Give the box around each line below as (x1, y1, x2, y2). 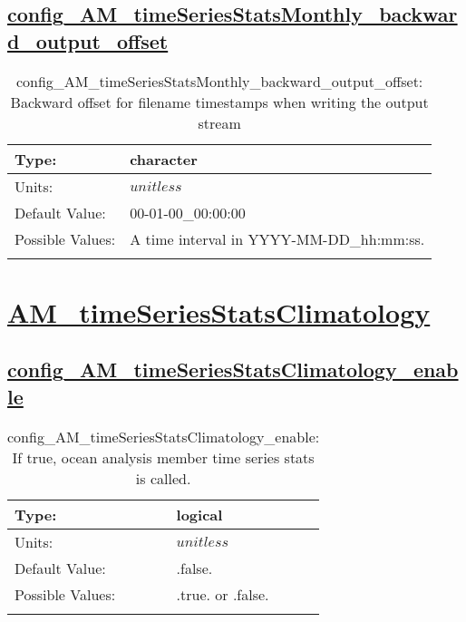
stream (198, 112, 241, 133)
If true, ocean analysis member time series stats (12, 446, 315, 468)
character (130, 148, 198, 170)
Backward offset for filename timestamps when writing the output (10, 91, 429, 112)
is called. (135, 467, 191, 489)
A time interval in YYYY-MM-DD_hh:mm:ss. (130, 228, 425, 249)
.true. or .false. (176, 583, 269, 605)
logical (176, 503, 223, 525)
